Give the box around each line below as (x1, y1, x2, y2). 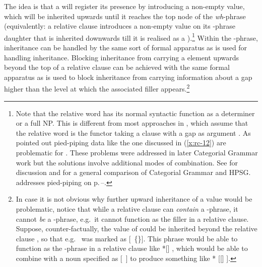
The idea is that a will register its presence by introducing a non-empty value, (4, 1, 245, 11)
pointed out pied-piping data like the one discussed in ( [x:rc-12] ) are (16, 137, 226, 148)
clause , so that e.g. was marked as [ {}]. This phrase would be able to (16, 233, 238, 243)
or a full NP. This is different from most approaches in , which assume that (16, 118, 248, 128)
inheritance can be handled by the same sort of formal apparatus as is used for (4, 42, 247, 53)
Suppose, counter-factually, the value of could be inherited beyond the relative (16, 223, 257, 234)
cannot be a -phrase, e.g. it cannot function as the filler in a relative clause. (16, 213, 249, 224)
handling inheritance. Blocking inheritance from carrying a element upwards (4, 52, 239, 62)
